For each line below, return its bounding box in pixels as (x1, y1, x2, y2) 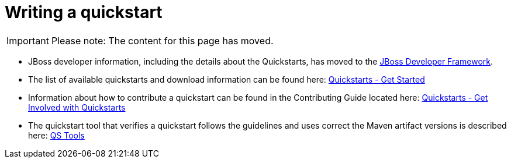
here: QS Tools (28, 130, 85, 140)
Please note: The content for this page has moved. (51, 34, 274, 47)
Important (6, 34, 49, 47)
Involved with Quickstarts (28, 102, 126, 112)
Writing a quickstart (5, 2, 163, 22)
